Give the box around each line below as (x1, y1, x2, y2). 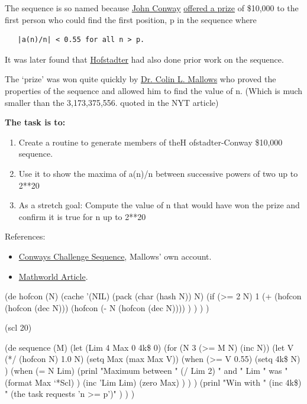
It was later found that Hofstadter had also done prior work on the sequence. (5, 53, 284, 65)
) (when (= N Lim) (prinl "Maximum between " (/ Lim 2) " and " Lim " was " (5, 364, 288, 377)
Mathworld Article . (18, 270, 88, 282)
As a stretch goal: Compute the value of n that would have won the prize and (18, 199, 300, 211)
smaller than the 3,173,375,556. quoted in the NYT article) (5, 96, 219, 108)
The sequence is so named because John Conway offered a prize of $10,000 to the (5, 2, 299, 14)
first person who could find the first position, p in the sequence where (5, 13, 257, 25)
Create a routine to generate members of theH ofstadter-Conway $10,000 (18, 135, 283, 148)
